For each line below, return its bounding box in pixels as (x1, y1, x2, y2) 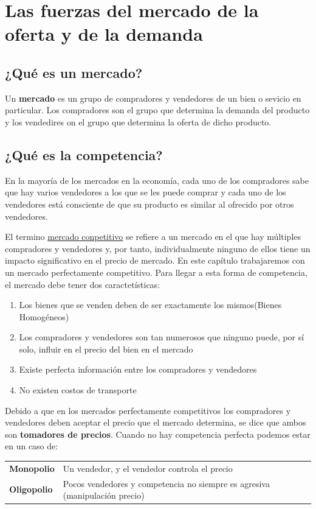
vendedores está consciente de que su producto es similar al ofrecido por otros (5, 197, 294, 210)
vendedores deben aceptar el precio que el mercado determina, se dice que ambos (5, 416, 306, 429)
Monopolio (9, 462, 55, 474)
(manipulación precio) (63, 489, 145, 502)
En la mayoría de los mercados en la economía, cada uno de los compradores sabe (5, 174, 309, 186)
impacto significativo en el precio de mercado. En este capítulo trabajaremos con (5, 254, 305, 267)
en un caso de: (5, 440, 58, 452)
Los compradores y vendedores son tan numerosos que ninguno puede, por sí (19, 331, 304, 343)
